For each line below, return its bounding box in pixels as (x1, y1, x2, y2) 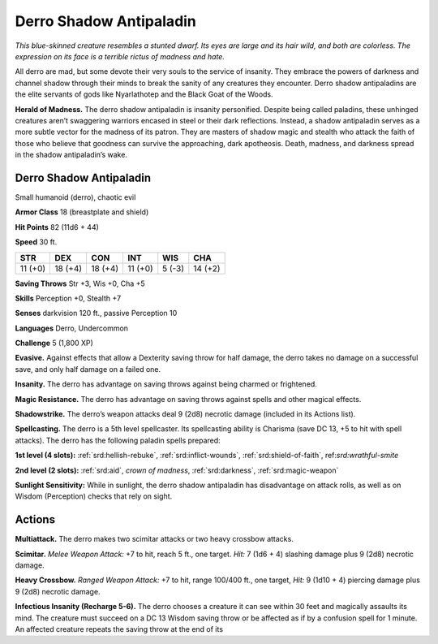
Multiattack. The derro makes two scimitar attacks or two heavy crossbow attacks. (15, 534, 294, 544)
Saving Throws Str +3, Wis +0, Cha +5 (15, 279, 145, 288)
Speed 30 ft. (15, 237, 58, 247)
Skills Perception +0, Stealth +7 (15, 293, 122, 303)
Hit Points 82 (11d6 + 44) (15, 222, 99, 231)
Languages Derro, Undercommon (15, 323, 129, 333)
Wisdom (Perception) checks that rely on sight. (15, 491, 173, 501)
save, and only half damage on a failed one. (15, 364, 161, 374)
